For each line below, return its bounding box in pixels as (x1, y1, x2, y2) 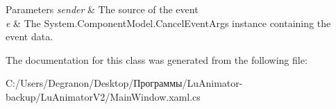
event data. (6, 29, 53, 44)
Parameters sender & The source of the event (6, 2, 199, 16)
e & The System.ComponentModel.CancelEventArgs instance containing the (6, 15, 331, 30)
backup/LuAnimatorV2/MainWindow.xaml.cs (6, 89, 201, 103)
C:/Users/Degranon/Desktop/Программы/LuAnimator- (6, 76, 243, 90)
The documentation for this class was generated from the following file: (6, 52, 308, 67)
